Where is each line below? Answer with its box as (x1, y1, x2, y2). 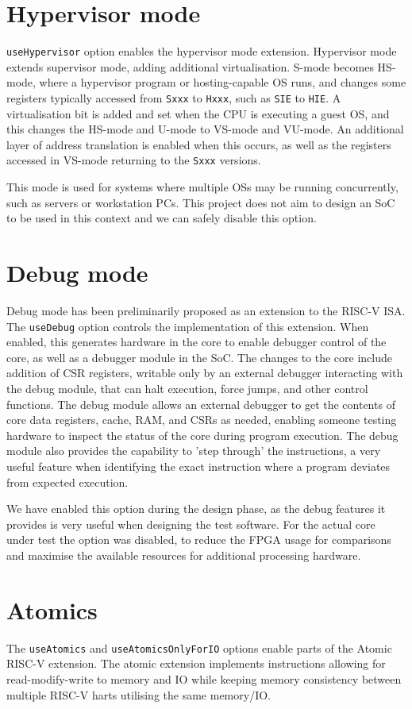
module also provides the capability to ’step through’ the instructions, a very (6, 442, 381, 459)
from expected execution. (6, 473, 129, 490)
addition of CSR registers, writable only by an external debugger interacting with (6, 364, 403, 381)
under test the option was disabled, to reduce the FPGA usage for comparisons (6, 531, 391, 548)
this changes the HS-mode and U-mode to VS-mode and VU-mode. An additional (6, 121, 404, 137)
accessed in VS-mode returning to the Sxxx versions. (6, 152, 261, 168)
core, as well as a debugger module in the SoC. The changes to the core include (6, 349, 393, 365)
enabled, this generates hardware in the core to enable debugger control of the (6, 333, 387, 350)
